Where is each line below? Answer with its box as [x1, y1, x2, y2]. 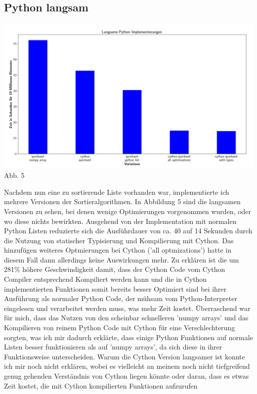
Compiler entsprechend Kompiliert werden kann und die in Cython [4, 274, 207, 284]
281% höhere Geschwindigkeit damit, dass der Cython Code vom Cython [4, 264, 225, 274]
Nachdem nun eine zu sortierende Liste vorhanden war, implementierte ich [4, 186, 229, 197]
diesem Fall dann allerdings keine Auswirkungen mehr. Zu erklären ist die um [4, 254, 239, 264]
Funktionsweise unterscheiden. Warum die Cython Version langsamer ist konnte [4, 351, 245, 361]
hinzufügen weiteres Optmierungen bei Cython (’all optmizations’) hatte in [4, 245, 231, 255]
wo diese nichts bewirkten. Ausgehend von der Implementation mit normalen [4, 216, 237, 226]
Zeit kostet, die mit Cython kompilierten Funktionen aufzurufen [4, 380, 198, 391]
